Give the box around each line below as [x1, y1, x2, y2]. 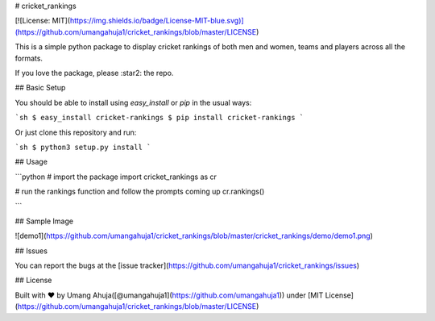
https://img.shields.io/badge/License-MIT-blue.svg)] [69, 16, 245, 26]
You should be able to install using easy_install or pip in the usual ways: [14, 98, 252, 107]
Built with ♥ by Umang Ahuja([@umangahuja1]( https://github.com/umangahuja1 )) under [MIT [14, 290, 324, 300]
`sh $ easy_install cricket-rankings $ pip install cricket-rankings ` [14, 113, 304, 123]
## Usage [14, 157, 48, 167]
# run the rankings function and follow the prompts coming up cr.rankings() [14, 186, 265, 197]
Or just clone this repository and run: [14, 127, 137, 137]
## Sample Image [14, 216, 74, 226]
